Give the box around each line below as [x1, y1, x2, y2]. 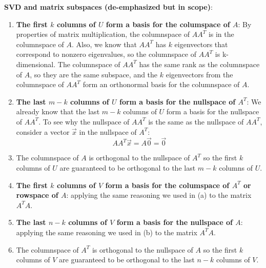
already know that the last [16, 106, 100, 117]
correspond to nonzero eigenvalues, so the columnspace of [16, 49, 196, 59]
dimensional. [16, 58, 56, 69]
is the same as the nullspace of [148, 116, 244, 127]
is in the [208, 29, 234, 39]
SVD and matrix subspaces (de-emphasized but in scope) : [4, 2, 213, 12]
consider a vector [16, 126, 70, 137]
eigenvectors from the [166, 69, 233, 79]
